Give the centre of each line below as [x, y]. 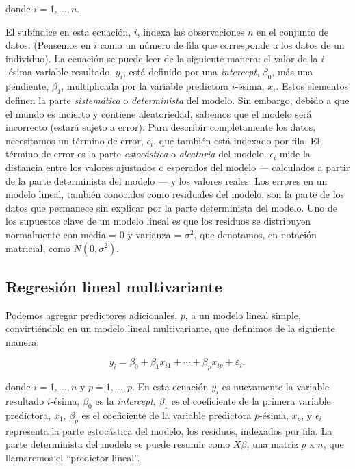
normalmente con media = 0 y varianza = [94, 234]
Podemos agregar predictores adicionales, [92, 315]
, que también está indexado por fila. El [237, 140]
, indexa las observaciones [191, 31]
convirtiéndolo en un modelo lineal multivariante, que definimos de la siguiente [170, 328]
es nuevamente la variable [276, 386]
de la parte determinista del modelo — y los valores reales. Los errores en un [167, 180]
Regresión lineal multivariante [114, 286]
